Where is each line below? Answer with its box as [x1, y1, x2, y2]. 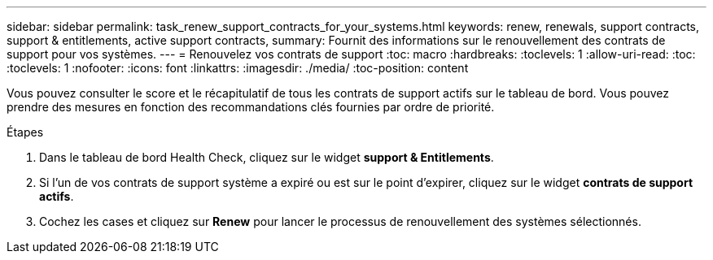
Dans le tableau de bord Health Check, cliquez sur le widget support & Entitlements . [39, 150, 494, 164]
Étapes [7, 125, 44, 139]
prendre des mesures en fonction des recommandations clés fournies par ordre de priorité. [7, 100, 495, 114]
